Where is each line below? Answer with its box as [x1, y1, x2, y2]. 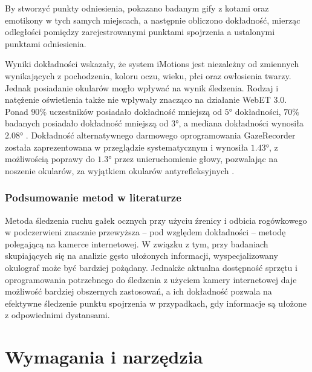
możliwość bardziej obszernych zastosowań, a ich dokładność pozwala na [5, 285, 272, 298]
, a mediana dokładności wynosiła [178, 117, 304, 129]
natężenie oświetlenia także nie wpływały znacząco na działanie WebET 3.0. [5, 93, 287, 106]
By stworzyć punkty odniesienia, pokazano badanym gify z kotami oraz [5, 2, 269, 14]
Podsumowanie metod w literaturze [5, 190, 181, 205]
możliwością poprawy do [5, 152, 95, 165]
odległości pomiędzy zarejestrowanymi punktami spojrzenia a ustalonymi [5, 25, 275, 38]
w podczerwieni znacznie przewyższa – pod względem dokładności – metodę [5, 226, 286, 238]
